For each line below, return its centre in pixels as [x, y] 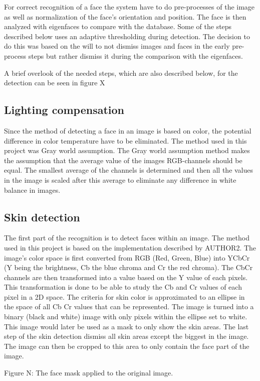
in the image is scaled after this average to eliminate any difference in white [120, 179]
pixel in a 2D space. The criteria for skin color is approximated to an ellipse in [124, 296]
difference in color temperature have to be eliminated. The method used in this [125, 140]
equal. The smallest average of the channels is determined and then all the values [129, 170]
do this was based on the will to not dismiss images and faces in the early [117, 46]
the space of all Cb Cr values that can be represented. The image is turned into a [129, 306]
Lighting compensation [64, 110]
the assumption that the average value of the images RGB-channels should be [123, 160]
